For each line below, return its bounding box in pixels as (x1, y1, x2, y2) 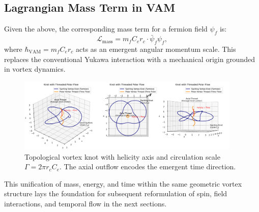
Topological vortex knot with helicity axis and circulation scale (24, 151, 220, 162)
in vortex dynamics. (4, 64, 66, 74)
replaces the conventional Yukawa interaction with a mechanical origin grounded (4, 53, 255, 64)
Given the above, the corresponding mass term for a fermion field (4, 23, 208, 34)
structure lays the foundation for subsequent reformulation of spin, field (4, 188, 227, 199)
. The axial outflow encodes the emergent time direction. (60, 161, 236, 172)
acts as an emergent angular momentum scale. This (75, 44, 236, 54)
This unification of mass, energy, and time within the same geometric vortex (4, 178, 242, 189)
